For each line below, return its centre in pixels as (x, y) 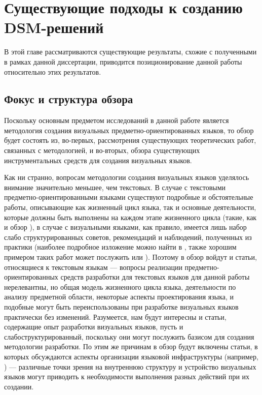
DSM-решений (54, 27)
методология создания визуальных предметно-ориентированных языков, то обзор (129, 130)
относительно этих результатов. (53, 71)
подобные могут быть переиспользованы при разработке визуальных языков (121, 306)
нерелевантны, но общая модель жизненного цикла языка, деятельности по (120, 286)
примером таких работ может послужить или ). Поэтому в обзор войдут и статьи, (130, 257)
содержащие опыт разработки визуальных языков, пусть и (94, 327)
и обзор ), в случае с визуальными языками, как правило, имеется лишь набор (125, 227)
